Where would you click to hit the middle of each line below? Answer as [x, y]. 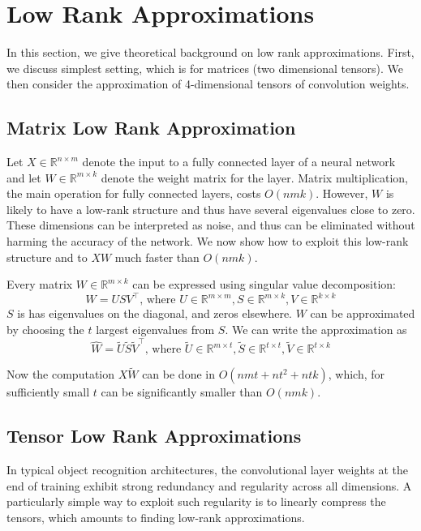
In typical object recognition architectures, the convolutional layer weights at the [207, 470]
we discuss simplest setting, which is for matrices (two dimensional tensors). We [205, 68]
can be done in [178, 374]
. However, [342, 193]
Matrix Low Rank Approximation [151, 128]
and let [24, 177]
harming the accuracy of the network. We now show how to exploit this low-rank [208, 241]
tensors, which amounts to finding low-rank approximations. [156, 518]
